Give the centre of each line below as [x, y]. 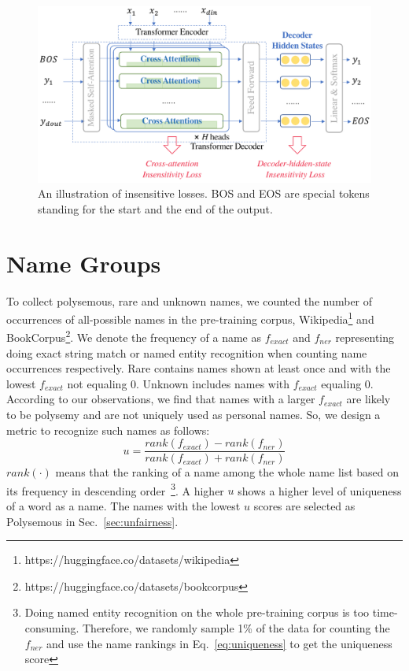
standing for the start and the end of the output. [155, 208]
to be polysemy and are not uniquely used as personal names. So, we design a [193, 414]
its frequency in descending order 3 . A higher [115, 489]
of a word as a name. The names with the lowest [123, 506]
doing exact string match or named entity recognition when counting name [187, 352]
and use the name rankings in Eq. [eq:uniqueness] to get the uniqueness [219, 643]
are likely [368, 399]
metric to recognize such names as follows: [108, 430]
